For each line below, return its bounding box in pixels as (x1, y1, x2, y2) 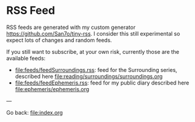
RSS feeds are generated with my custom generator (6, 24, 136, 31)
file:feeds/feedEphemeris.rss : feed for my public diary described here (15, 79, 190, 86)
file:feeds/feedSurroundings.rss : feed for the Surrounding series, (15, 66, 177, 73)
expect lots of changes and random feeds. (6, 36, 112, 43)
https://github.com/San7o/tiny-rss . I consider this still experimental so (6, 30, 180, 37)
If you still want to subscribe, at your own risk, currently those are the (6, 48, 180, 55)
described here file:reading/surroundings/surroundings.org (15, 72, 163, 80)
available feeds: (6, 54, 46, 62)
